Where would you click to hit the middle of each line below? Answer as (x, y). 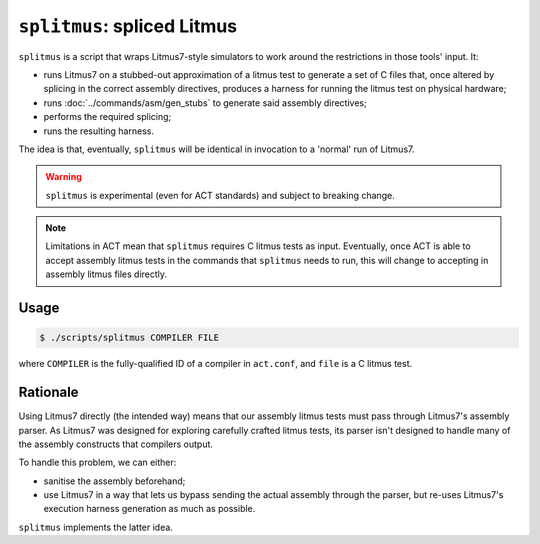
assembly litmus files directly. (106, 274)
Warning (63, 177)
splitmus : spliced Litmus (128, 26)
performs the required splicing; (107, 117)
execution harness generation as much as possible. (149, 509)
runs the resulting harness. (99, 131)
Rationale (48, 392)
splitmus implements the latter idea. (96, 527)
